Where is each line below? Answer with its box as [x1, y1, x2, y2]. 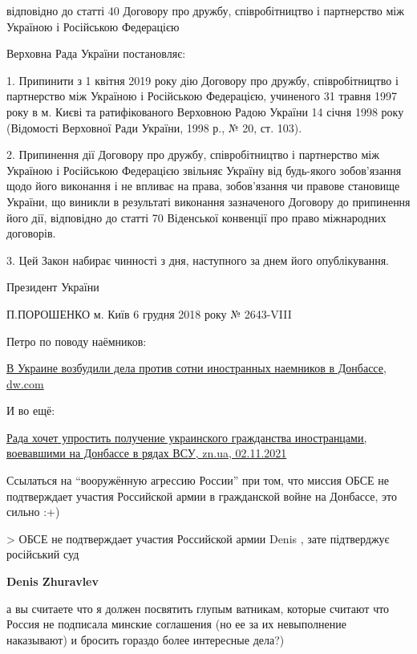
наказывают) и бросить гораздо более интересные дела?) [6, 631, 285, 648]
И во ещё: [6, 402, 55, 419]
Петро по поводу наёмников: [6, 332, 147, 349]
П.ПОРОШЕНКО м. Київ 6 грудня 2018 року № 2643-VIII [6, 305, 292, 322]
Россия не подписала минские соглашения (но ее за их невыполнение [6, 615, 346, 632]
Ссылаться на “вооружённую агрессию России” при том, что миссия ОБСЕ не [6, 472, 389, 489]
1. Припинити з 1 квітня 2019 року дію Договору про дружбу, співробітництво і [6, 71, 399, 88]
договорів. [6, 225, 56, 242]
